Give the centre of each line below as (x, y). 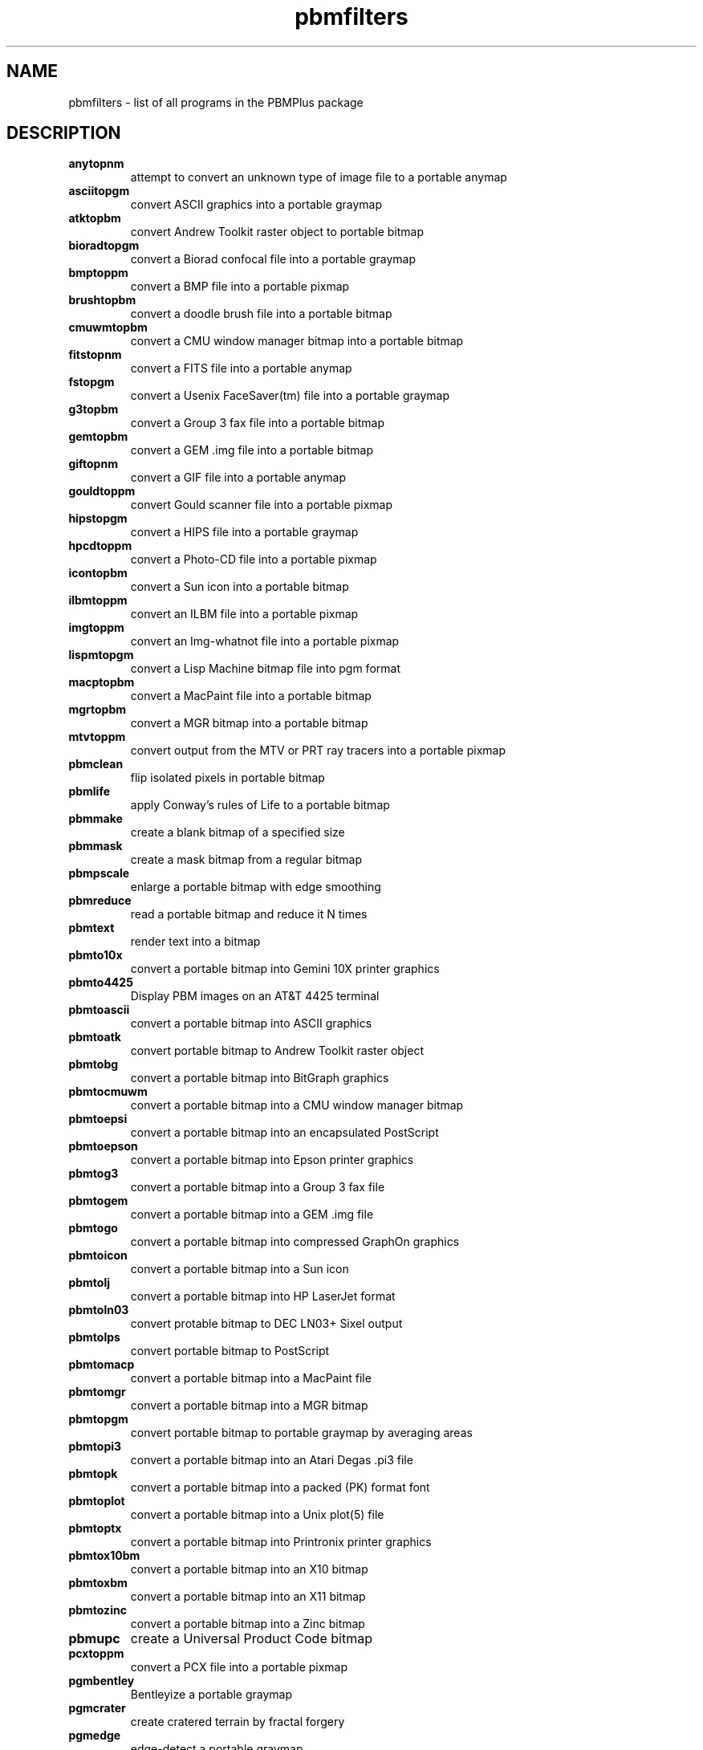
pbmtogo (93, 1228)
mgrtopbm (97, 710)
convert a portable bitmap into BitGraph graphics (260, 1078)
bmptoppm (98, 273)
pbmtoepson (103, 1146)
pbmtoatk (95, 1037)
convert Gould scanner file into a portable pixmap (261, 505)
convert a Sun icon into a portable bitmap (240, 587)
